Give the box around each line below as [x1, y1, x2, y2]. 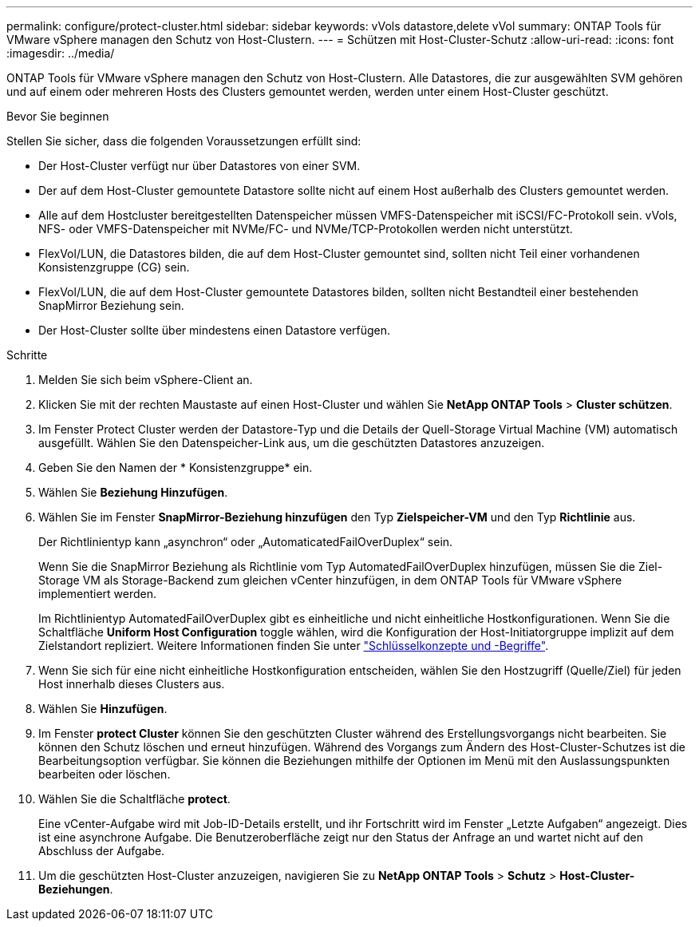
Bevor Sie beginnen [6, 109, 109, 123]
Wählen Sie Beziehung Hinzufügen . [38, 485, 228, 499]
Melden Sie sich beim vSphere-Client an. [38, 373, 253, 386]
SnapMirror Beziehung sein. [38, 299, 184, 312]
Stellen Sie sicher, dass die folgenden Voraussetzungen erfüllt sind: [6, 134, 361, 148]
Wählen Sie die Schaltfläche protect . [38, 792, 231, 806]
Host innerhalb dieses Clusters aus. [38, 677, 225, 691]
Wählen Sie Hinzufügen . [38, 702, 168, 715]
